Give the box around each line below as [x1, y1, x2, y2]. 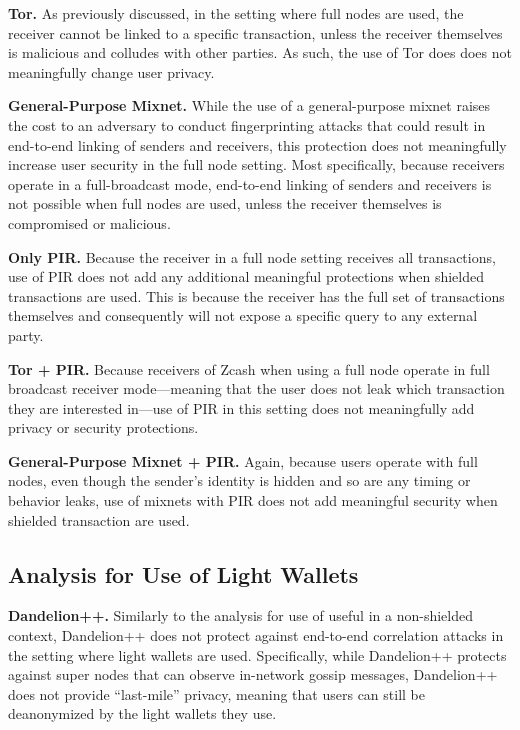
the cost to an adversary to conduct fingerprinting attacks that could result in [8, 114, 486, 135]
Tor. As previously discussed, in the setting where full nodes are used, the [8, 3, 464, 23]
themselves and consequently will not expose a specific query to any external [8, 305, 478, 326]
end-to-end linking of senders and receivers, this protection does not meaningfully [8, 134, 507, 155]
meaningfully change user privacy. [8, 61, 215, 82]
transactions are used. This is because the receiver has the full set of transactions [8, 285, 505, 306]
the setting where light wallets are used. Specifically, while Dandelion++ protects [8, 644, 507, 665]
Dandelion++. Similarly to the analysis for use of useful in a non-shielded [8, 605, 473, 626]
